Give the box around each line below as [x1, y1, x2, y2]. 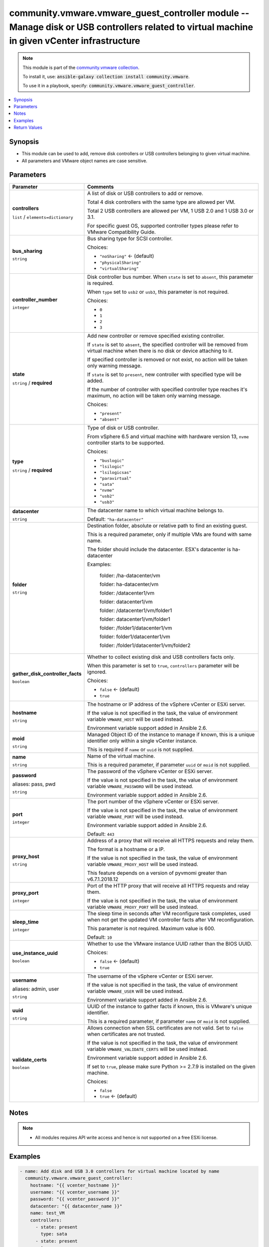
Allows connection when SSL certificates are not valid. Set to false [87, 1025, 244, 1032]
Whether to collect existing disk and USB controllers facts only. [87, 653, 235, 660]
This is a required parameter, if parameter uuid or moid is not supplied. [87, 761, 251, 768]
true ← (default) [100, 1093, 137, 1100]
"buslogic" [100, 458, 125, 463]
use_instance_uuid [12, 950, 58, 957]
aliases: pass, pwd [12, 781, 56, 788]
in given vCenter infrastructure [9, 35, 140, 47]
